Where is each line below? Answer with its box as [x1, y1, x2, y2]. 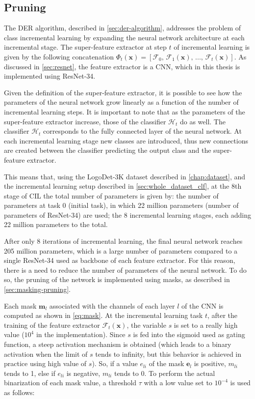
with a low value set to [144, 377, 212, 388]
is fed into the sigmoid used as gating [133, 329, 245, 340]
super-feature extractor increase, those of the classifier [4, 116, 166, 126]
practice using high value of [4, 358, 87, 369]
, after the [207, 310, 238, 320]
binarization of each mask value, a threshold [4, 377, 137, 388]
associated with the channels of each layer [49, 300, 175, 311]
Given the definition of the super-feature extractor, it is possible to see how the [4, 87, 242, 97]
